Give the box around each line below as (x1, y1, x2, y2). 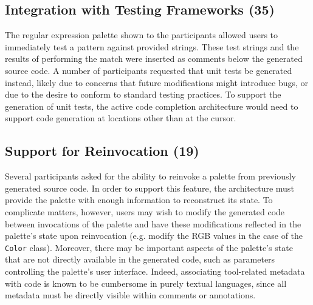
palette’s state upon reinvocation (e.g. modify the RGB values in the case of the (5, 229, 303, 242)
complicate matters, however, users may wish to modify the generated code (5, 205, 285, 218)
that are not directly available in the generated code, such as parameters (5, 253, 275, 266)
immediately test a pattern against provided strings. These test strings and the (5, 40, 299, 53)
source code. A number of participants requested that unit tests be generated (5, 64, 292, 76)
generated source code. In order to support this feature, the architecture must (5, 181, 294, 194)
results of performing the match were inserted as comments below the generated (5, 52, 303, 65)
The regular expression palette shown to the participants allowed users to (5, 28, 278, 41)
